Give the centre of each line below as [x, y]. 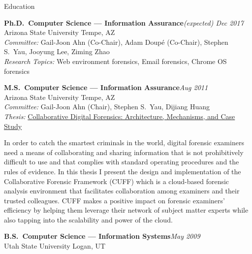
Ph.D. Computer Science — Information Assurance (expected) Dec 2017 [124, 22]
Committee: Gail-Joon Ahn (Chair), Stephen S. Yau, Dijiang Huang [107, 107]
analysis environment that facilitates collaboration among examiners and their [122, 191]
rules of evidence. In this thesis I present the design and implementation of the [123, 171]
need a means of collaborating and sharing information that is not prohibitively [124, 152]
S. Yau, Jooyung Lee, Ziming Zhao [57, 51]
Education [19, 6]
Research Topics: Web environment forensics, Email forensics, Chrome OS [115, 61]
